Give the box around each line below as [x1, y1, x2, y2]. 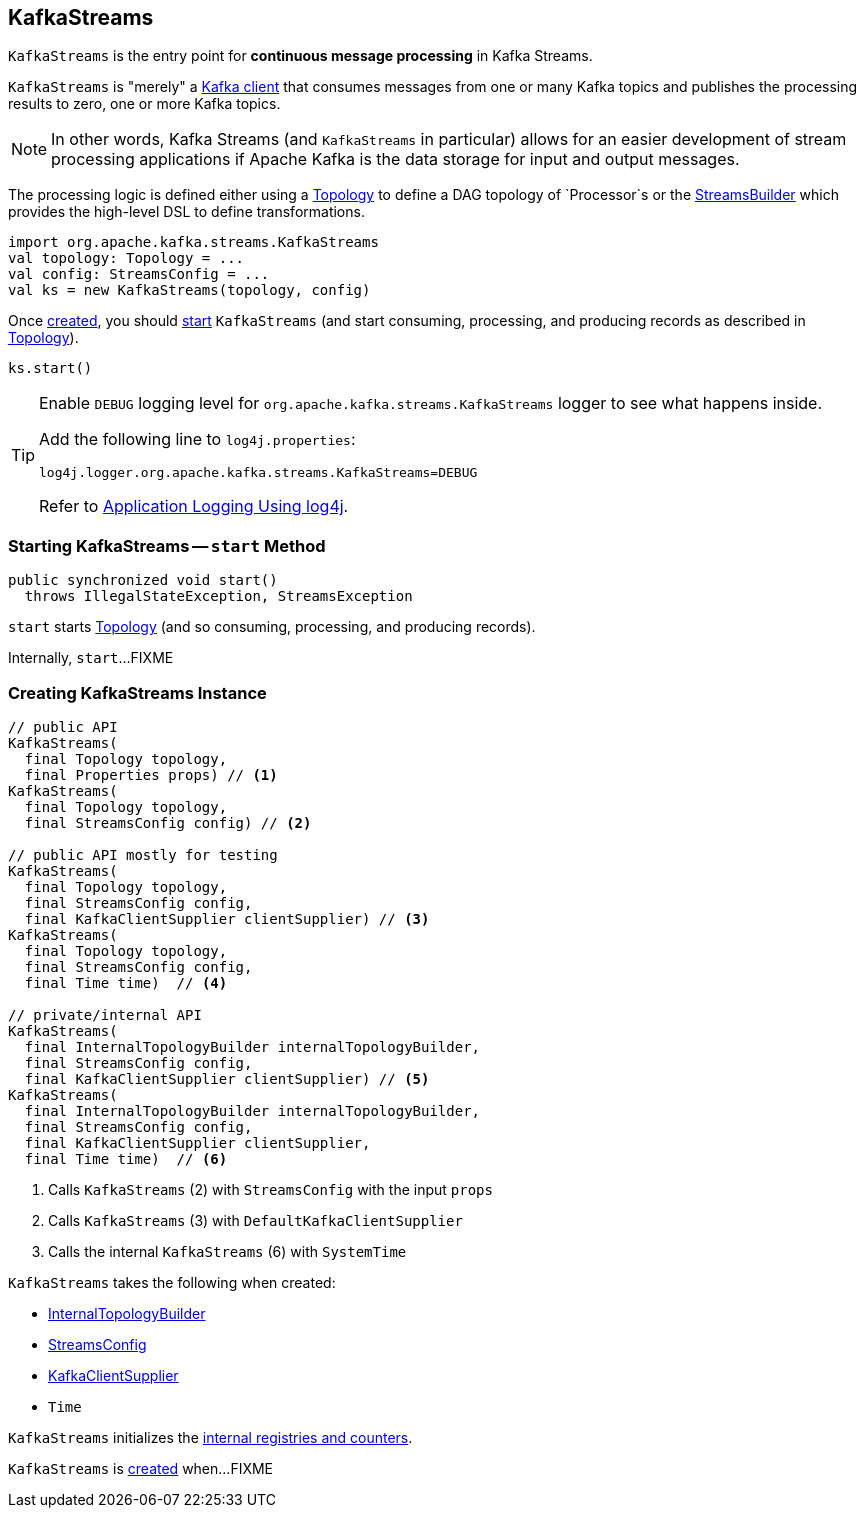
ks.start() [8, 360, 93, 377]
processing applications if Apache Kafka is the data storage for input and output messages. [51, 149, 740, 170]
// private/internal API [8, 1006, 202, 1023]
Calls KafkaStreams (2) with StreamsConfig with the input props [48, 1180, 493, 1198]
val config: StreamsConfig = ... [8, 266, 270, 283]
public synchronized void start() [8, 572, 278, 589]
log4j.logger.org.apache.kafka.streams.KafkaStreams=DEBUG [39, 465, 478, 481]
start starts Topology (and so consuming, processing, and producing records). [8, 618, 536, 636]
